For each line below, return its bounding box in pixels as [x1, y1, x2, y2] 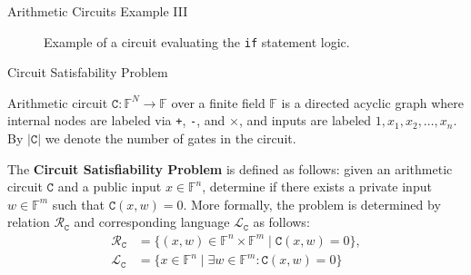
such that [52, 194, 105, 213]
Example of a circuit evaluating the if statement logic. [44, 32, 350, 51]
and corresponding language [74, 212, 230, 231]
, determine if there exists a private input [202, 177, 432, 196]
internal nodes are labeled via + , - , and [7, 111, 225, 130]
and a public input [57, 177, 162, 196]
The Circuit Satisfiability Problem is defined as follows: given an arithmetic [7, 159, 453, 178]
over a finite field [171, 93, 266, 112]
